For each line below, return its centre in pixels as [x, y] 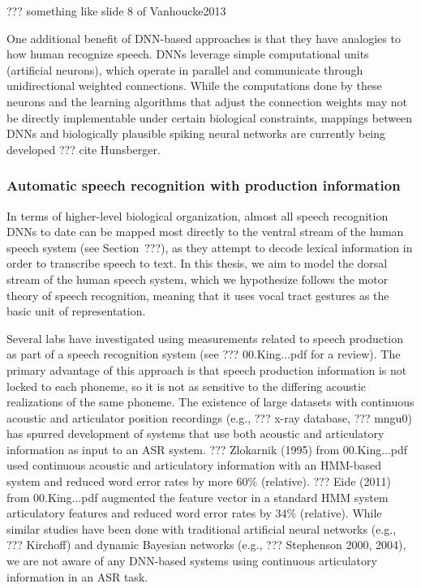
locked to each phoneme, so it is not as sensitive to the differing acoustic [186, 386]
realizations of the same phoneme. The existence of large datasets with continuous [210, 402]
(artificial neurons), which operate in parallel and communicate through [185, 69]
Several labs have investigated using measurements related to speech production [205, 338]
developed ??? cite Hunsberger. [84, 149]
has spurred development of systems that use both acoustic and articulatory [195, 433]
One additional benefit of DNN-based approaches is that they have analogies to [204, 38]
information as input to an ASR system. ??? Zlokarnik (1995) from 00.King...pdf [207, 449]
